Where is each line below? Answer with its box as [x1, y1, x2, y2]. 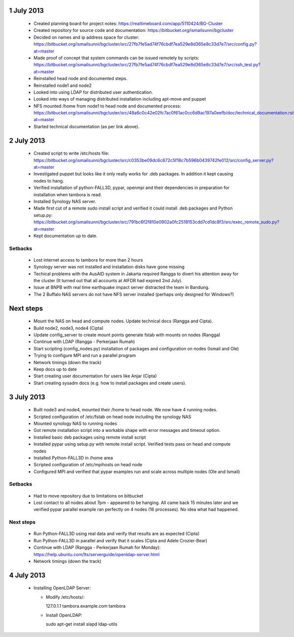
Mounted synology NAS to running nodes [33, 420, 117, 426]
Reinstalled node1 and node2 [33, 82, 92, 88]
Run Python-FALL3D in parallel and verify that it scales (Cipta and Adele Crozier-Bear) [33, 537, 208, 543]
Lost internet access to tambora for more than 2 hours [33, 257, 143, 263]
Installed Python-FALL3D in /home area [33, 454, 113, 461]
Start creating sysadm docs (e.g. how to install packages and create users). [33, 380, 186, 386]
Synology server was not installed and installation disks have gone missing [33, 264, 185, 270]
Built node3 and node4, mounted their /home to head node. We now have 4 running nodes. [33, 407, 218, 413]
